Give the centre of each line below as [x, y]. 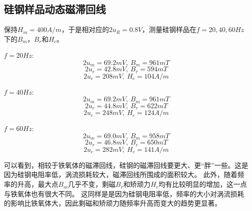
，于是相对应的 [85, 29]
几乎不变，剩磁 [92, 184]
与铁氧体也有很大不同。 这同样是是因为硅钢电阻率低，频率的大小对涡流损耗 [124, 193]
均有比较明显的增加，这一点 [203, 184]
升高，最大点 [38, 184]
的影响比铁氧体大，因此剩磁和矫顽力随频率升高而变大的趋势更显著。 [113, 203]
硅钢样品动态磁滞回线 [55, 9]
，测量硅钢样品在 [169, 29]
